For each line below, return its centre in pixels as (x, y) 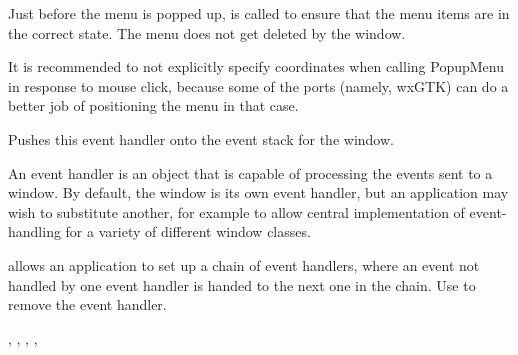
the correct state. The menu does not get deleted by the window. (207, 32)
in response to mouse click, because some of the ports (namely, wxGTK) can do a (258, 85)
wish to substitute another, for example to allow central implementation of (236, 211)
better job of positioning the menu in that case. (153, 105)
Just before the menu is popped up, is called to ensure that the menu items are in (259, 13)
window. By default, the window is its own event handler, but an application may (258, 192)
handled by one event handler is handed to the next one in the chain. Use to (242, 284)
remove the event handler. (87, 304)
